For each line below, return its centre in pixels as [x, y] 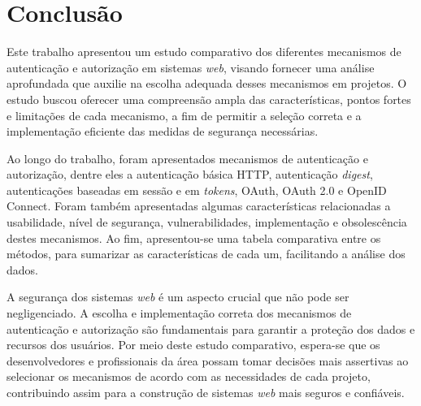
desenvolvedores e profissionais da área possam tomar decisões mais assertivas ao [208, 360]
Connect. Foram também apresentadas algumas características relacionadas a [199, 206]
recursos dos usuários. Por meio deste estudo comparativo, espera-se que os [193, 345]
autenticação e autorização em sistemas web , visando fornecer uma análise [191, 67]
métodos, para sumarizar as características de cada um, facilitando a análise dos [206, 254]
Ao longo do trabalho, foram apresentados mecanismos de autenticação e [187, 158]
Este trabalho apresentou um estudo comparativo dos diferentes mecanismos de [204, 52]
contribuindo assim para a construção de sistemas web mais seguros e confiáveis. [206, 392]
